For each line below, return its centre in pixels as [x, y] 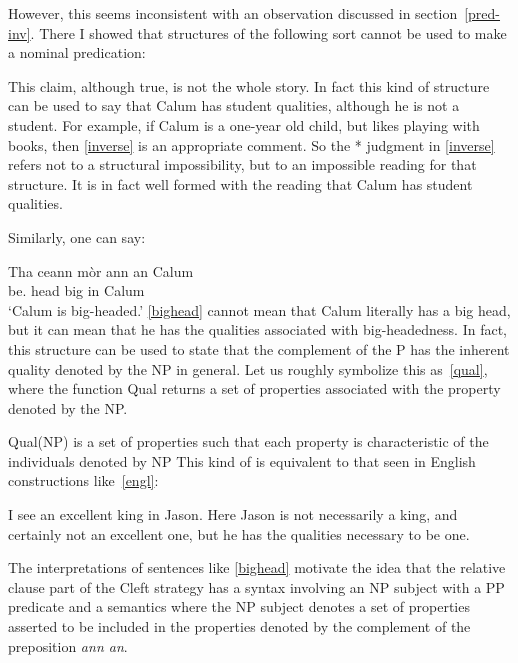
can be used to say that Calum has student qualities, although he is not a [234, 105]
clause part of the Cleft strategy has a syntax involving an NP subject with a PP [256, 586]
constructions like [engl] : [83, 480]
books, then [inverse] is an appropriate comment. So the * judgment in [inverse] [251, 144]
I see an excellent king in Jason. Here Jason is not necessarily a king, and [233, 514]
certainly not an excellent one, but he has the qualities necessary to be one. [239, 533]
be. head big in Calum [76, 290]
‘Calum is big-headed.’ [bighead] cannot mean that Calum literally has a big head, [259, 309]
